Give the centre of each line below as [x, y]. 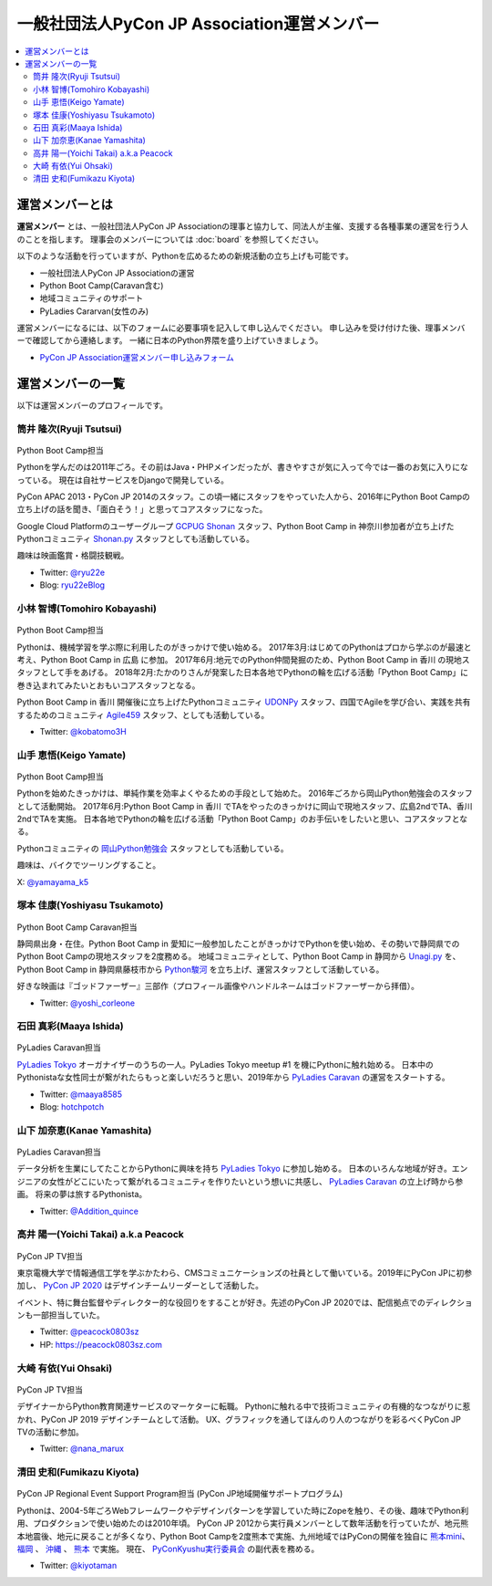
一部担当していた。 [68, 1315]
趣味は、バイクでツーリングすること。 [89, 865]
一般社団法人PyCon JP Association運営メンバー [198, 24]
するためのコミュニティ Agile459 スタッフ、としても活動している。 [143, 715]
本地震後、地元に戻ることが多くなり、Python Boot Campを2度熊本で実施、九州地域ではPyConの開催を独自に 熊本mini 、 [243, 1536]
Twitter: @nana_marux [82, 1449]
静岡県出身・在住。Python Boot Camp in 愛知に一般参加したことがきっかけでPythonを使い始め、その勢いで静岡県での [238, 944]
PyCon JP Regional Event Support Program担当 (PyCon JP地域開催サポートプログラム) [180, 1494]
